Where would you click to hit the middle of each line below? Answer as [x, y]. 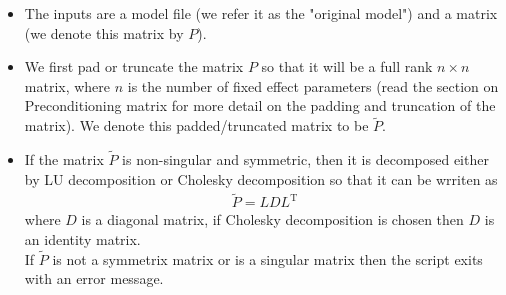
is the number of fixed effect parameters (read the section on [313, 85]
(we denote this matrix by [104, 32]
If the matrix [64, 159]
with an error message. [94, 278]
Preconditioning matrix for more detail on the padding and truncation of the [260, 105]
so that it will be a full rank [347, 66]
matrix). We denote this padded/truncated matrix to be [196, 125]
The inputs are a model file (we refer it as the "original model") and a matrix [261, 13]
